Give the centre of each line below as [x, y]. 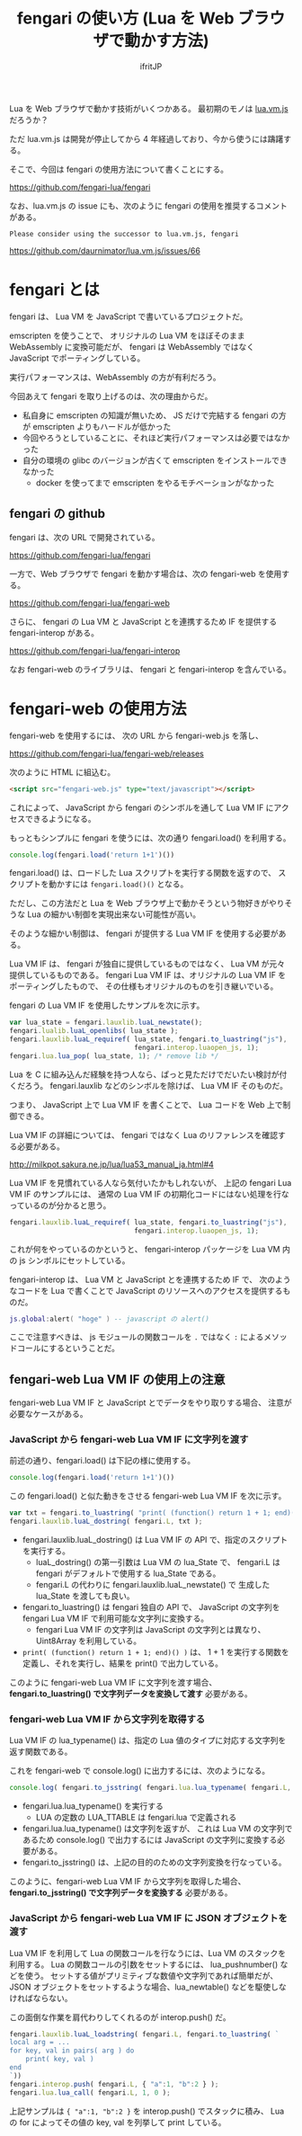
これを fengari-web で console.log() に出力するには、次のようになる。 [140, 1771]
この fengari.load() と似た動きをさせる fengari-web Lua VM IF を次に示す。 [148, 1496]
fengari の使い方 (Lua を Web [125, 18]
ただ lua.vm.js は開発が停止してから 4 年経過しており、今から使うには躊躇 [147, 138]
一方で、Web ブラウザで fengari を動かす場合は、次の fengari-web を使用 [146, 574]
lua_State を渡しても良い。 [85, 1596]
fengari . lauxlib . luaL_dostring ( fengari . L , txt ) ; [106, 1522]
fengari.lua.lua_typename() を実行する [93, 1806]
